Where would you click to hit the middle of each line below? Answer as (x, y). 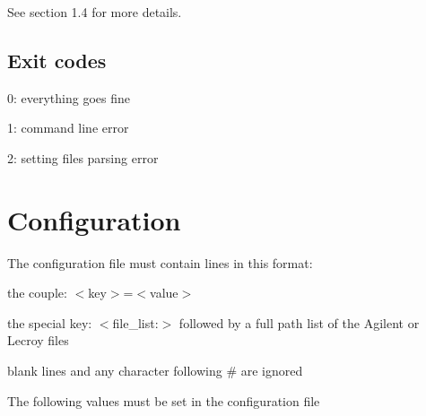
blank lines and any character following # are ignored (155, 371)
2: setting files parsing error (83, 157)
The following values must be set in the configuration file (164, 400)
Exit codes (57, 60)
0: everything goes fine (69, 97)
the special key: (50, 322)
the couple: (37, 293)
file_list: (135, 322)
